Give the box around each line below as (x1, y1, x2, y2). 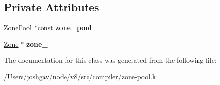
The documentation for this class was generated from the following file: (4, 55, 217, 65)
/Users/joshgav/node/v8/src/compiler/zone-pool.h (4, 71, 156, 81)
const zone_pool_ (37, 22, 98, 33)
